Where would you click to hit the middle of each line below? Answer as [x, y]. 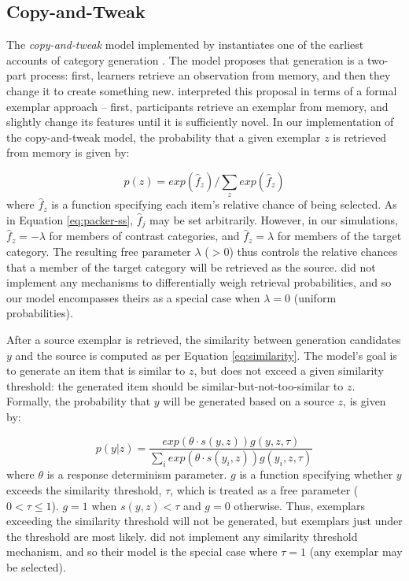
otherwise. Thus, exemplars [300, 505]
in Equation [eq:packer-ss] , [70, 219]
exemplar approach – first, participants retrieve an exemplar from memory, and [197, 106]
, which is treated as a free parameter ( [264, 490]
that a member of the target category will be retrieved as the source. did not [191, 266]
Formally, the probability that [79, 401]
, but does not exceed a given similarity [289, 370]
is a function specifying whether [316, 474]
